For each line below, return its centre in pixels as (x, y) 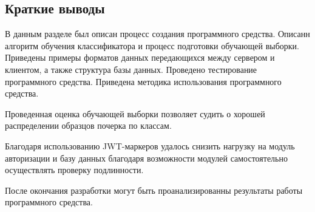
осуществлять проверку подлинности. (74, 170)
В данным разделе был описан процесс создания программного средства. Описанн (157, 34)
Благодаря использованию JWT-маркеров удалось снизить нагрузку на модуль (150, 145)
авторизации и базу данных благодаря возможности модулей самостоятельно (146, 158)
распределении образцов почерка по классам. (88, 125)
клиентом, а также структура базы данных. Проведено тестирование (131, 69)
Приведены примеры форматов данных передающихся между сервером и (140, 57)
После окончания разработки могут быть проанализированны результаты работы (154, 190)
